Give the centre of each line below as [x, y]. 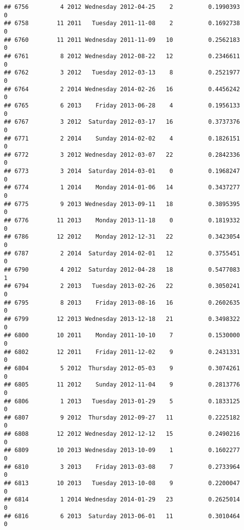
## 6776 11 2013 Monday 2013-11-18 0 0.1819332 [122, 221]
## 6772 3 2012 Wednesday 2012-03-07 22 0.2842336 [122, 155]
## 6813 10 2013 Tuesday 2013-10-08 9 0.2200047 [122, 483]
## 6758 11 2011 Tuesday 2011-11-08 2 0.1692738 [122, 23]
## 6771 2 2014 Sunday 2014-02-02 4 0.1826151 [122, 138]
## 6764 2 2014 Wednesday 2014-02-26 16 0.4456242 [122, 89]
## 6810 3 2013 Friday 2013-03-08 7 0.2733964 [122, 467]
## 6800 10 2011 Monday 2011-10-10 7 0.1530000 [122, 336]
